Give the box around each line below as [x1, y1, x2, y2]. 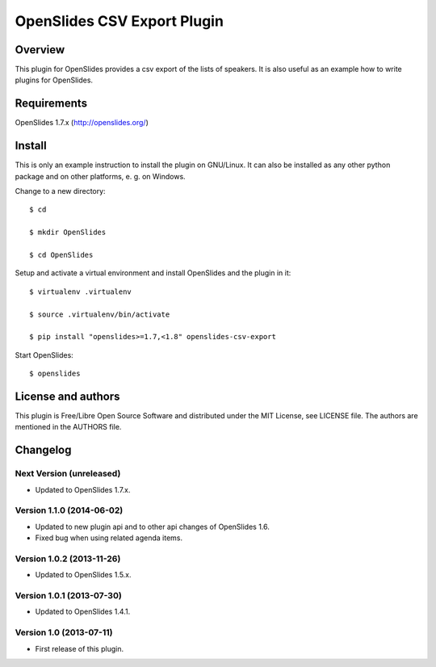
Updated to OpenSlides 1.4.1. [35, 606, 131, 617]
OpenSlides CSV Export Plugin [15, 12, 224, 30]
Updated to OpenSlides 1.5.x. [35, 570, 132, 580]
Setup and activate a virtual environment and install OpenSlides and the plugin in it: [15, 268, 291, 278]
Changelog [15, 443, 72, 457]
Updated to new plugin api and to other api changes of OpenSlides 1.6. [35, 522, 270, 531]
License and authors [15, 389, 120, 403]
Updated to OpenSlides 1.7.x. [35, 485, 131, 494]
